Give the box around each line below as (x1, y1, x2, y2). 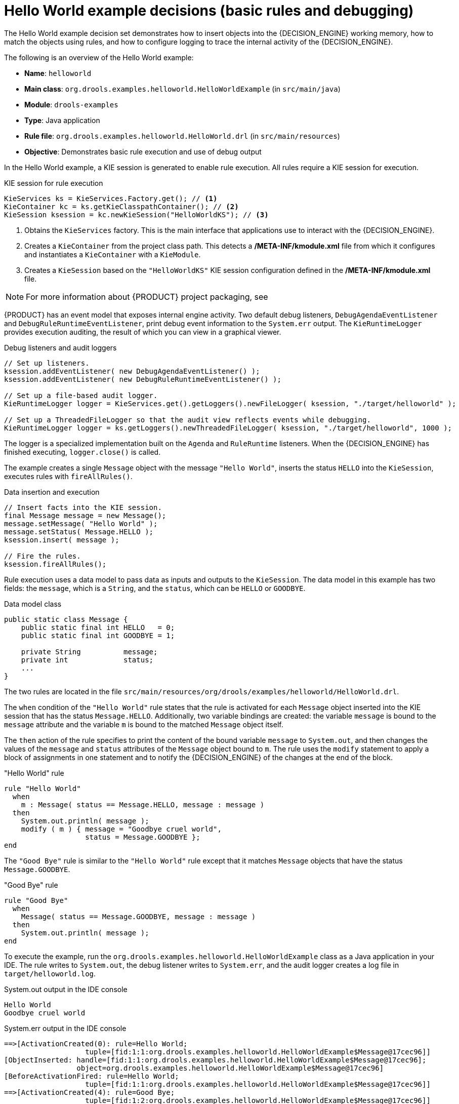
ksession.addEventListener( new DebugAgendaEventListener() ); (4, 367, 260, 375)
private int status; (21, 655, 154, 664)
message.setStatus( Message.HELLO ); (4, 527, 154, 536)
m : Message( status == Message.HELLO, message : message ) (21, 800, 265, 809)
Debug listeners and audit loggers (4, 343, 117, 352)
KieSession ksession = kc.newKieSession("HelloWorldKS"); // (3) (4, 210, 269, 219)
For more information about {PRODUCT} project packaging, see (26, 291, 268, 302)
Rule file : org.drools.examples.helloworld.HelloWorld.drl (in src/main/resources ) (24, 131, 340, 140)
